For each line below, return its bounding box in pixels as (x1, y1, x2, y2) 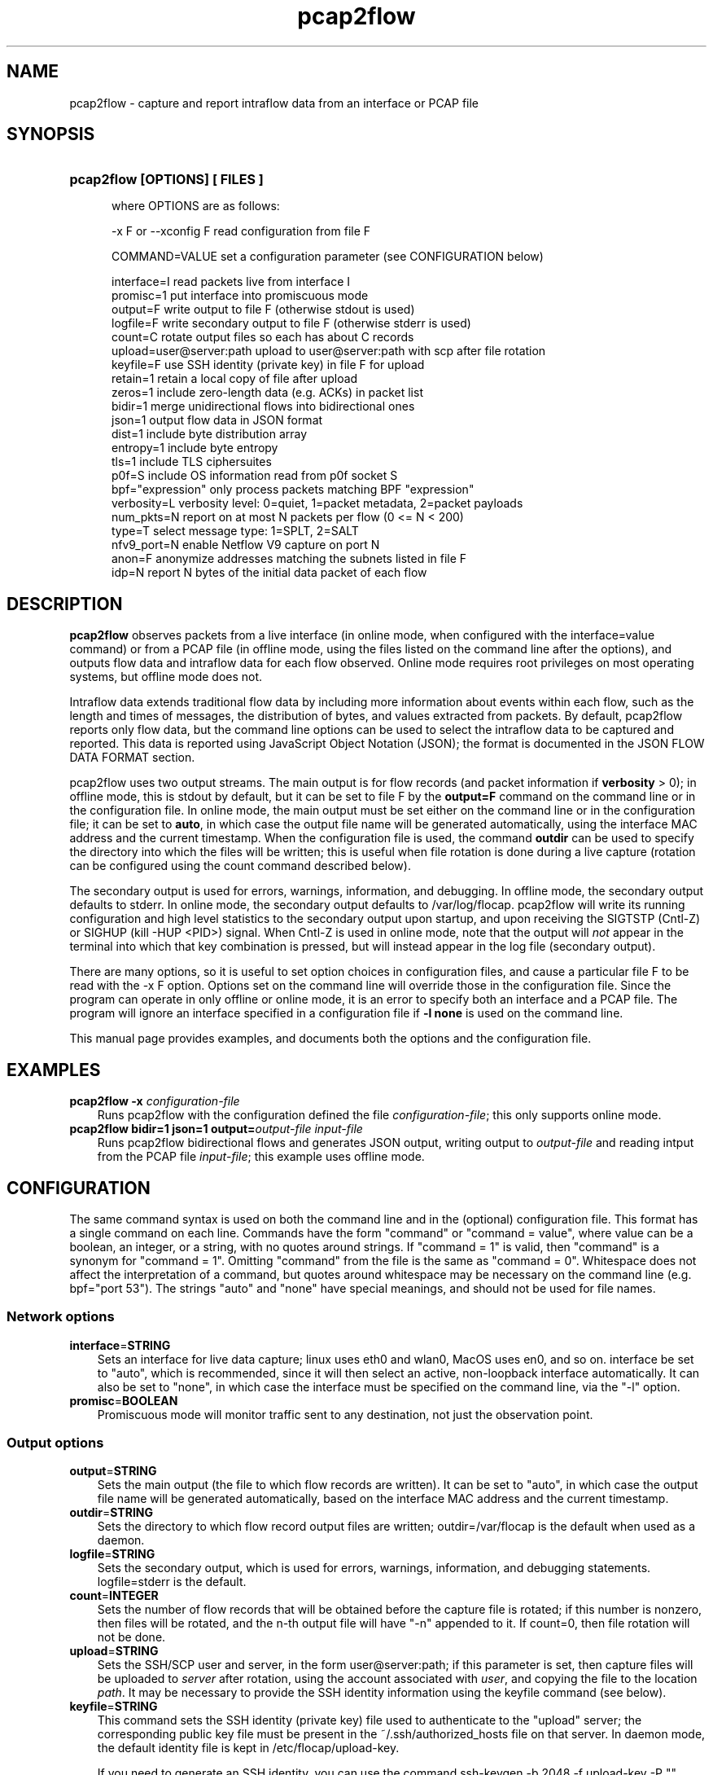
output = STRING (69, 1464, 157, 1478)
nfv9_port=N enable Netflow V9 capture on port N (112, 538, 380, 552)
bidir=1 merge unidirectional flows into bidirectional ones (112, 399, 415, 414)
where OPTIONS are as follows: (112, 199, 280, 213)
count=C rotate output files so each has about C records (112, 330, 414, 345)
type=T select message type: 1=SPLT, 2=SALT (112, 524, 359, 538)
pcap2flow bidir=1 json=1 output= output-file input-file (69, 1122, 363, 1136)
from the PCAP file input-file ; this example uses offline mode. (97, 1149, 425, 1164)
